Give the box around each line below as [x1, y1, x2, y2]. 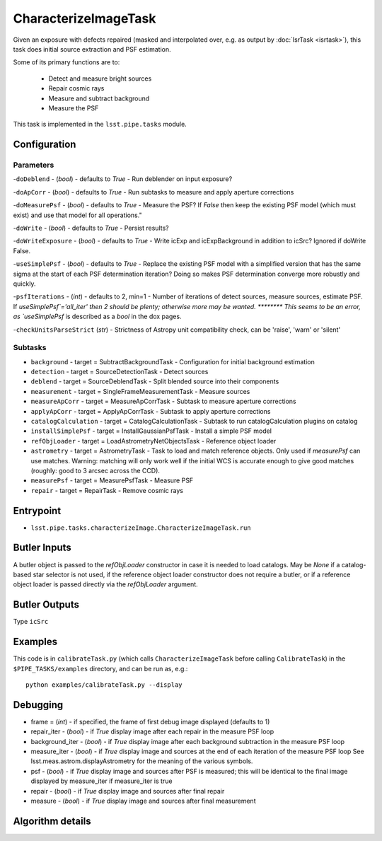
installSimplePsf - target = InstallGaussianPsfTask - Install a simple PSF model [30, 427, 272, 435]
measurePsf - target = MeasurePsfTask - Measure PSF [30, 476, 194, 485]
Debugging [13, 699, 64, 711]
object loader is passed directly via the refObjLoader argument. [13, 580, 198, 588]
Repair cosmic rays [48, 84, 105, 93]
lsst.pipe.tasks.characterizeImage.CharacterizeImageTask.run [30, 523, 251, 532]
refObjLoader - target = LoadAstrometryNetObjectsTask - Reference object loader [30, 436, 277, 445]
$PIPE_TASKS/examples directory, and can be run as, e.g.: [13, 664, 188, 673]
